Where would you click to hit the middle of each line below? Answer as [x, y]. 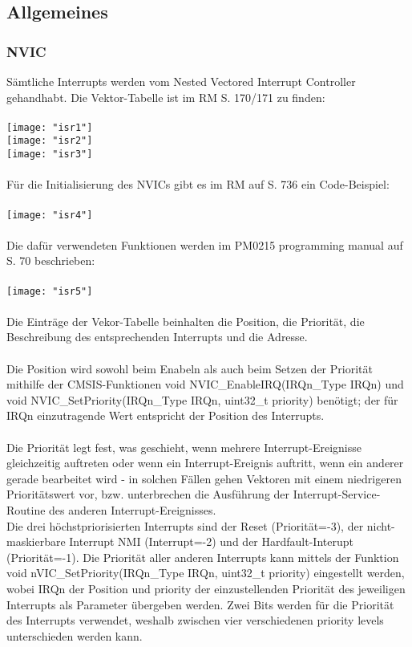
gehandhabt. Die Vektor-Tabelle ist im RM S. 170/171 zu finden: [166, 97]
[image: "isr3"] [50, 155]
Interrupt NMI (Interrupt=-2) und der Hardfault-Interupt [211, 541]
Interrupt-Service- [337, 494]
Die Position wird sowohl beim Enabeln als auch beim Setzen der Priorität [190, 368]
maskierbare [36, 541]
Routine [26, 509]
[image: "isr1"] [50, 127]
